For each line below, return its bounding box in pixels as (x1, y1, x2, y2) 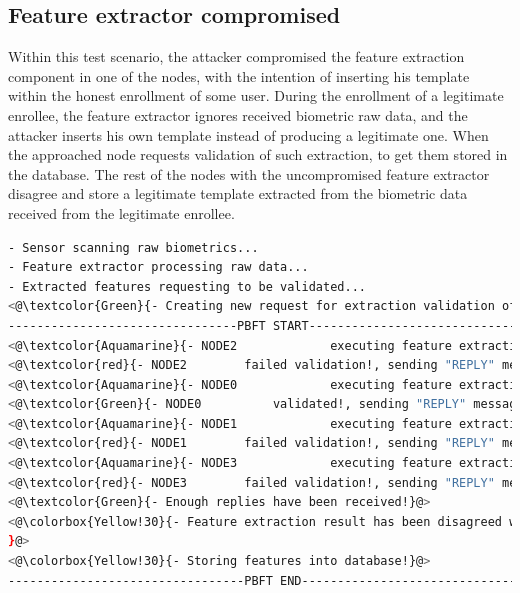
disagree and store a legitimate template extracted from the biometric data (8, 183, 468, 204)
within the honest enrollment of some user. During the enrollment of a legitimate (8, 85, 504, 106)
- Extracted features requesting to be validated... (8, 279, 366, 294)
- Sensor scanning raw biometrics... (8, 240, 259, 255)
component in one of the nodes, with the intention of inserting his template (8, 65, 470, 86)
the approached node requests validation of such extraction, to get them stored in (8, 144, 508, 165)
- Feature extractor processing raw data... (8, 260, 309, 275)
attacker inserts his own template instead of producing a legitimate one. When (8, 124, 489, 145)
